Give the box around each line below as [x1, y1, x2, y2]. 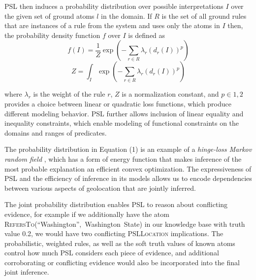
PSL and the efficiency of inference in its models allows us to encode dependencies [4, 173, 252, 183]
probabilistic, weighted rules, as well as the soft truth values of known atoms [4, 238, 235, 248]
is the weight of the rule [33, 89, 105, 99]
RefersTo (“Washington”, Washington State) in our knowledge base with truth [4, 218, 245, 229]
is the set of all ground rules [161, 10, 247, 21]
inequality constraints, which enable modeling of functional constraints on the [4, 118, 239, 128]
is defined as [128, 30, 165, 40]
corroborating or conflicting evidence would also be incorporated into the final [4, 257, 240, 267]
